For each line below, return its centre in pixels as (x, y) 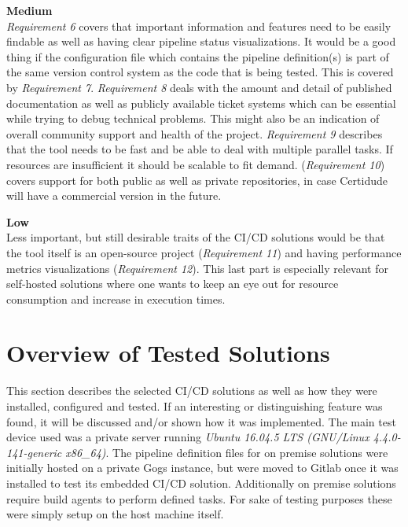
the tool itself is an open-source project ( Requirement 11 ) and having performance (204, 252)
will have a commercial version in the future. (114, 195)
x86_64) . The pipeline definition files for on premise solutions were (227, 452)
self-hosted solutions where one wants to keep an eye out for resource (173, 284)
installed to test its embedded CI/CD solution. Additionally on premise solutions (201, 483)
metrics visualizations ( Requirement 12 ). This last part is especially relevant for (197, 268)
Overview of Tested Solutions (168, 353)
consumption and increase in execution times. (116, 299)
